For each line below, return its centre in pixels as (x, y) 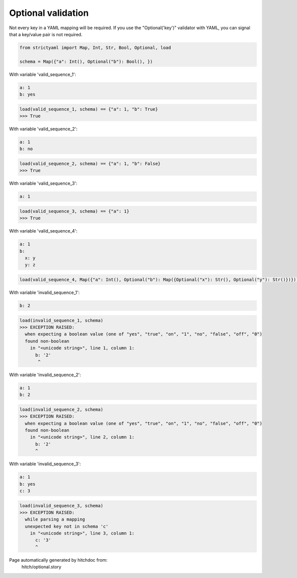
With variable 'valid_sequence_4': (43, 231)
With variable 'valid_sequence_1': (43, 74)
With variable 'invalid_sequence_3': (45, 464)
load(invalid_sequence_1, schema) (61, 320)
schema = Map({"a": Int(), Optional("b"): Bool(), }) (86, 61)
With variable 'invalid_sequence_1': (45, 292)
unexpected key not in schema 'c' (67, 526)
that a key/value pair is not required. (46, 34)
